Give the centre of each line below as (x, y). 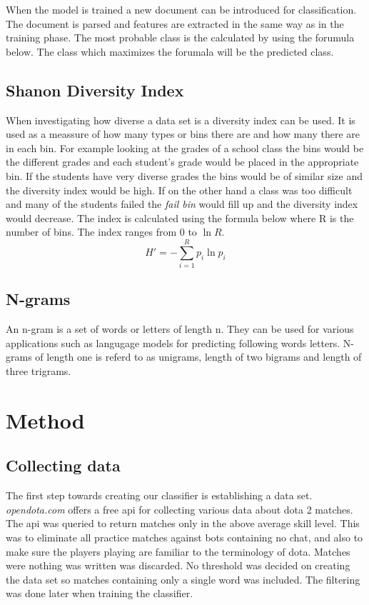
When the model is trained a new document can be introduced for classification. (181, 9)
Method (45, 420)
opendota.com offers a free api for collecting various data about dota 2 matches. (180, 509)
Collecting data (63, 465)
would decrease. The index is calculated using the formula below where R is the (180, 217)
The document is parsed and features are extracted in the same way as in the (175, 23)
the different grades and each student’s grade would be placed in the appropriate (182, 162)
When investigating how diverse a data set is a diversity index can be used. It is (181, 120)
